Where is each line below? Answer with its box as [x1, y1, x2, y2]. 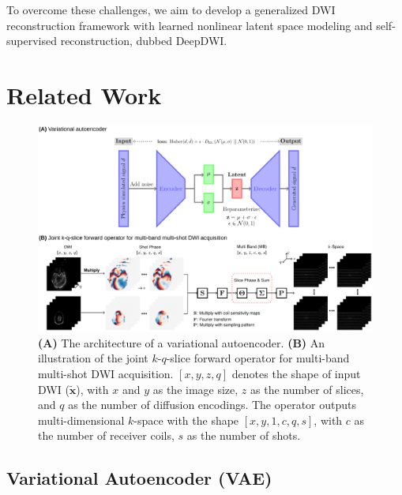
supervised [6, 32, 57, 49]
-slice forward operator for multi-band [166, 350, 350, 366]
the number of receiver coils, [38, 427, 175, 444]
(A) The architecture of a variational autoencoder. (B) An [38, 334, 325, 351]
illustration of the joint [38, 350, 148, 366]
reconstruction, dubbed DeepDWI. [60, 32, 227, 49]
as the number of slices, [250, 381, 364, 397]
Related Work [6, 78, 162, 111]
